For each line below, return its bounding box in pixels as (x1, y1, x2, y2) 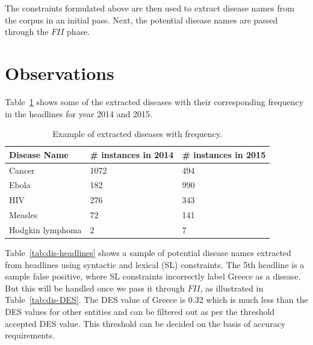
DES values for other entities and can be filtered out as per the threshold (5, 305, 275, 317)
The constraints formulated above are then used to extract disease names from (5, 2, 294, 14)
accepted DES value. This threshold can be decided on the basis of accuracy (5, 317, 286, 329)
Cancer (9, 163, 35, 176)
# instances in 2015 (182, 148, 266, 160)
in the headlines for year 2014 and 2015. (5, 107, 152, 120)
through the (5, 25, 49, 38)
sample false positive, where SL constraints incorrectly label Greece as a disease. (5, 270, 301, 282)
